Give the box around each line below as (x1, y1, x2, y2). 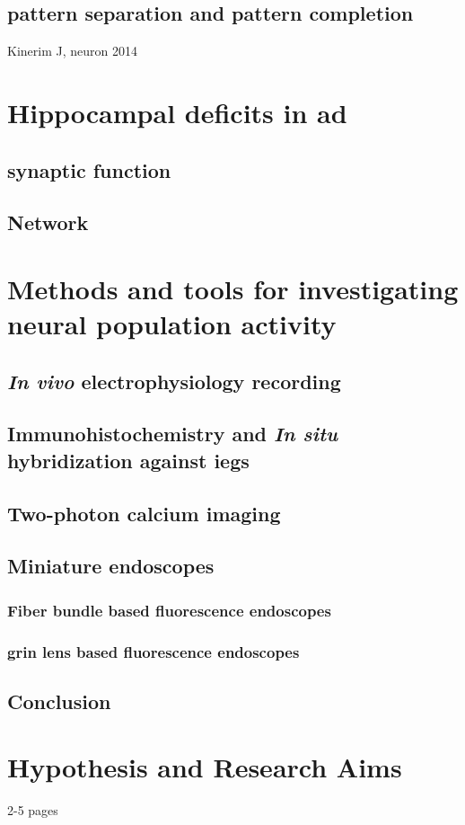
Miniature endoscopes (7, 552, 215, 580)
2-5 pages (7, 801, 58, 820)
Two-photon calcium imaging (7, 499, 281, 527)
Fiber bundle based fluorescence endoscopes (7, 599, 331, 621)
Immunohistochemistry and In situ (7, 420, 338, 448)
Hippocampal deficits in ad (7, 93, 347, 130)
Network (7, 208, 89, 236)
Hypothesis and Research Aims (7, 749, 402, 785)
